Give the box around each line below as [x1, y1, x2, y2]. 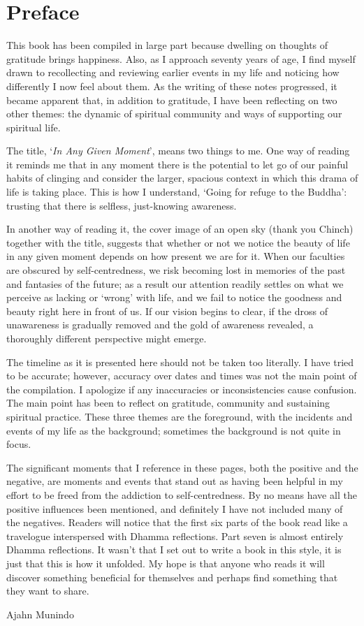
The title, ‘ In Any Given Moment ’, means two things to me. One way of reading [6, 143, 350, 158]
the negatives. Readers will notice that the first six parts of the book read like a [6, 515, 348, 530]
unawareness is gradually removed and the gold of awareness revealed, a [6, 317, 314, 332]
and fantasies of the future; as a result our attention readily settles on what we [6, 276, 344, 291]
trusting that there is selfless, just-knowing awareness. [6, 198, 237, 212]
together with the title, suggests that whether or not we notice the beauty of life [6, 235, 350, 249]
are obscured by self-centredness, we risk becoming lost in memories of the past [6, 263, 346, 277]
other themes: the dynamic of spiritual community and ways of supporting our [6, 106, 342, 121]
